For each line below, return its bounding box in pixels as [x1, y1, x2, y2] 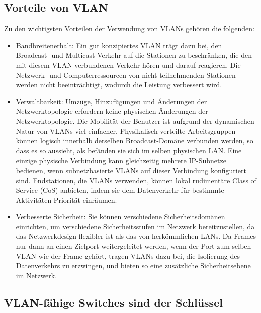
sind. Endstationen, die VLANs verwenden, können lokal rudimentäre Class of [16, 175, 256, 185]
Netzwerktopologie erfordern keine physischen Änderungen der [16, 106, 208, 116]
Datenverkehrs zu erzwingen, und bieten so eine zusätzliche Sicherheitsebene [16, 260, 251, 271]
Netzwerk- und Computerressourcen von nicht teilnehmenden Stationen [16, 69, 236, 80]
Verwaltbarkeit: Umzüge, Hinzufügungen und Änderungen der [16, 96, 207, 106]
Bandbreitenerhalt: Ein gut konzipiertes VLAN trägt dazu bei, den [16, 40, 222, 50]
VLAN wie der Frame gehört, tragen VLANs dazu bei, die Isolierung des [16, 250, 240, 261]
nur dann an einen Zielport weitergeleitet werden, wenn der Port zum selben [16, 241, 251, 251]
